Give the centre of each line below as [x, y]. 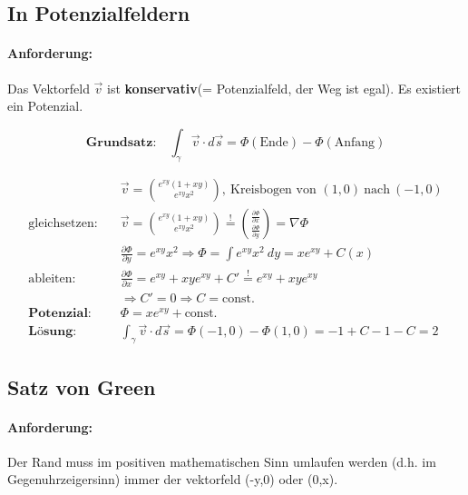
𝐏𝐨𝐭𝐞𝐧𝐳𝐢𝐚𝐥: [60, 314]
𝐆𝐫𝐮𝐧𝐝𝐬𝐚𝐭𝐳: [121, 142]
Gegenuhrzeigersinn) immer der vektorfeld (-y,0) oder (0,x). [173, 479]
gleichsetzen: [63, 223]
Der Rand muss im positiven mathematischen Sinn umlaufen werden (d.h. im [222, 461]
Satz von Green [82, 386]
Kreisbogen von [273, 189]
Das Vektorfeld [49, 88]
